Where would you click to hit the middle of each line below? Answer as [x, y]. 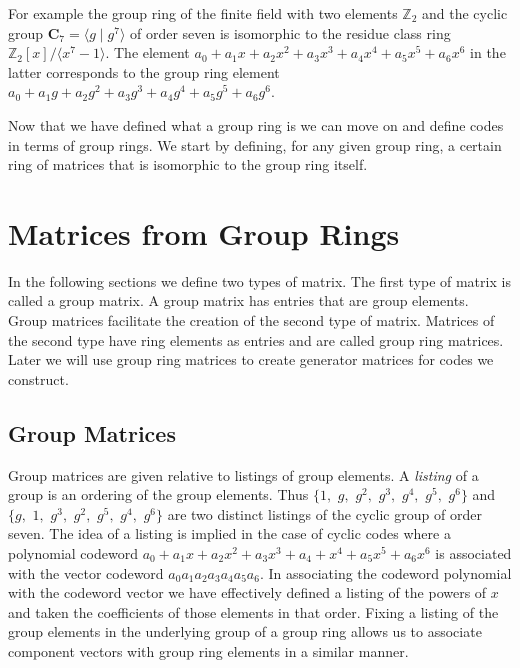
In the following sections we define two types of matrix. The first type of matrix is [259, 280]
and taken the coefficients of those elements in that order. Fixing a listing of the [253, 611]
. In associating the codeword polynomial [385, 572]
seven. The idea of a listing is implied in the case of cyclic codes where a [229, 533]
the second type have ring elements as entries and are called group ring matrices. [256, 339]
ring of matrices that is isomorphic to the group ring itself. [188, 164]
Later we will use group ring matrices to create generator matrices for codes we [251, 359]
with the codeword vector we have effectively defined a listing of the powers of [247, 592]
